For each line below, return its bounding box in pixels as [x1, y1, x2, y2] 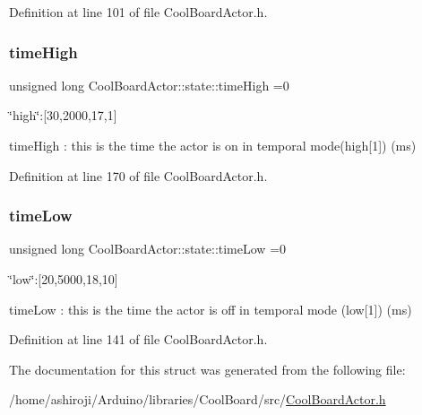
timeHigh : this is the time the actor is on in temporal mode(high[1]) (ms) [9, 136, 417, 154]
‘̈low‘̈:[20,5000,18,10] [9, 270, 118, 288]
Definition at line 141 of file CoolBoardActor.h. [9, 330, 268, 349]
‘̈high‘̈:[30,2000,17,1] [9, 106, 117, 125]
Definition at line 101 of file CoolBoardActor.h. [9, 3, 268, 21]
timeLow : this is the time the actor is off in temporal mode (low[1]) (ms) [9, 299, 412, 318]
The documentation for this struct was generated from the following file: [9, 359, 406, 378]
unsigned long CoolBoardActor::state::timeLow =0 [9, 239, 287, 258]
